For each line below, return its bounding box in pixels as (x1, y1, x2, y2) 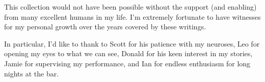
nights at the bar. (4, 68, 59, 78)
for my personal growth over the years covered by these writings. (4, 21, 206, 32)
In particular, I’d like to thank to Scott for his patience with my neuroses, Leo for (4, 38, 260, 49)
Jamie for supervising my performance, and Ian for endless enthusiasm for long (4, 58, 251, 68)
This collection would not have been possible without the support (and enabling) (4, 2, 257, 12)
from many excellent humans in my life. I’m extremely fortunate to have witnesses (4, 11, 261, 22)
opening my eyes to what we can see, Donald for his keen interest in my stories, (4, 48, 253, 59)
